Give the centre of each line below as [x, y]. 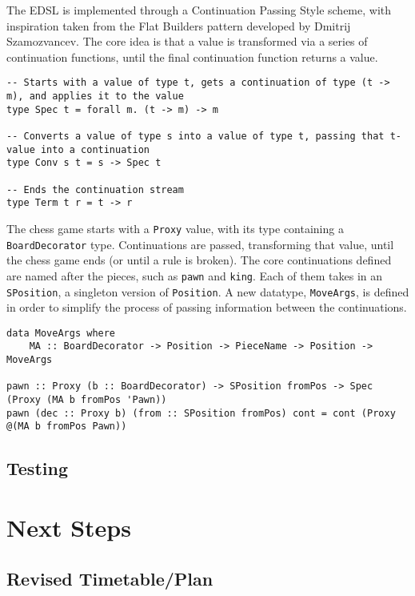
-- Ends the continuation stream [95, 189]
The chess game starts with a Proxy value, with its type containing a [175, 228]
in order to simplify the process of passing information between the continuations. [207, 307]
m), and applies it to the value [95, 97]
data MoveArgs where [61, 333]
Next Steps [69, 527]
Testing [37, 468]
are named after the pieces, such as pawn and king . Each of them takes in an [195, 275]
